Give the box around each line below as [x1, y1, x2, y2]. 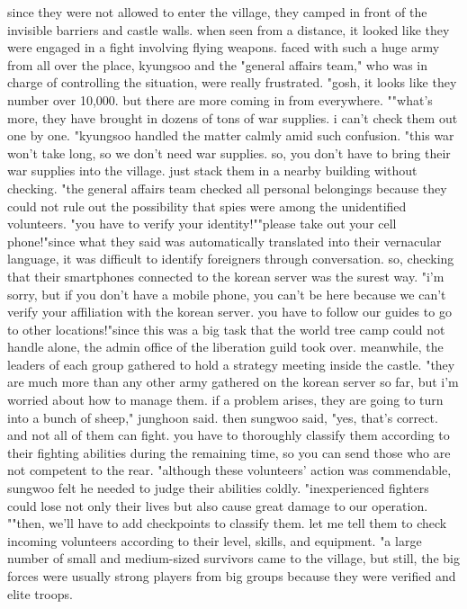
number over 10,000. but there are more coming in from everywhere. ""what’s [7, 90, 433, 109]
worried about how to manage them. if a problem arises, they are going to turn [7, 390, 444, 409]
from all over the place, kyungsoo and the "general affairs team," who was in [7, 55, 427, 74]
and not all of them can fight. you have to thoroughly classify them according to [7, 425, 450, 444]
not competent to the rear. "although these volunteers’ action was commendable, [7, 461, 452, 479]
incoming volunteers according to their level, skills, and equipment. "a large [7, 531, 422, 550]
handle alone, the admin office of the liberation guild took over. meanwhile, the [7, 337, 444, 356]
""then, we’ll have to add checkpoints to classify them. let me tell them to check [7, 514, 447, 533]
